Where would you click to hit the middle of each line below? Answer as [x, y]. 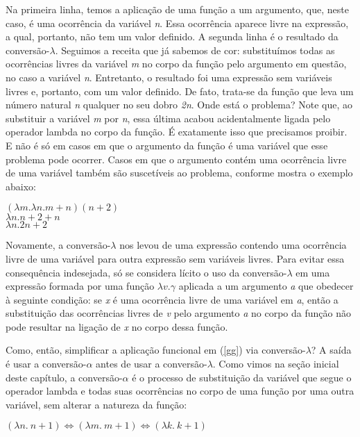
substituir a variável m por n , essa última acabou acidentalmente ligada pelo [168, 118]
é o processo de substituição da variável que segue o [242, 377]
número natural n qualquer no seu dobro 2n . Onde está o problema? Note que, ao [179, 105]
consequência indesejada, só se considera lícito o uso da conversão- [146, 272]
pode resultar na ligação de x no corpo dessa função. [117, 326]
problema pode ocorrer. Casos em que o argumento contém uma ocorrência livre [176, 159]
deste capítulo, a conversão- [64, 377]
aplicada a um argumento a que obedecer [266, 286]
